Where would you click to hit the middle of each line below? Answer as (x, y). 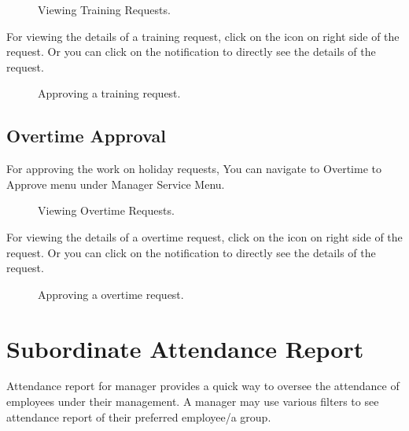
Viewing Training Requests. (104, 9)
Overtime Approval (86, 136)
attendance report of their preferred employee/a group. (139, 416)
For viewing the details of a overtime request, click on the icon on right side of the (204, 236)
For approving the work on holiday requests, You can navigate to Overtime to (194, 169)
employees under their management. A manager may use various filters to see (193, 402)
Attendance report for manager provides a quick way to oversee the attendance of (203, 386)
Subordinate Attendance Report (185, 348)
